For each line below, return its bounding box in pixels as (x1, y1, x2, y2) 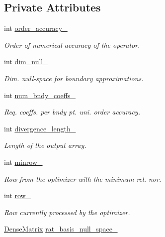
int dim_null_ (4, 56, 48, 67)
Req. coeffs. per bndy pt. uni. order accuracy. (4, 107, 140, 117)
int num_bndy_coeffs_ (4, 90, 76, 100)
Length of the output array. (4, 140, 86, 150)
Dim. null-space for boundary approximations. (4, 73, 144, 83)
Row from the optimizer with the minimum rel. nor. (4, 173, 162, 184)
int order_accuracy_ (4, 23, 68, 33)
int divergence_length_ (4, 123, 76, 133)
